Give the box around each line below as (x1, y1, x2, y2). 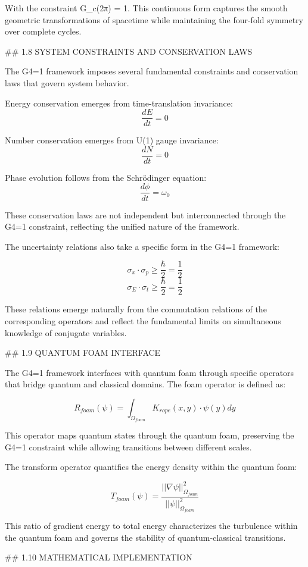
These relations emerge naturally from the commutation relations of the (5, 303, 267, 315)
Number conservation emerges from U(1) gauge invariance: (5, 134, 219, 146)
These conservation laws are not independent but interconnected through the (5, 208, 286, 221)
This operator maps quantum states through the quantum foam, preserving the (5, 429, 294, 441)
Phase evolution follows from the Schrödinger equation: (5, 171, 207, 183)
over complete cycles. (5, 25, 82, 37)
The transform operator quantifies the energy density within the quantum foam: (5, 461, 297, 473)
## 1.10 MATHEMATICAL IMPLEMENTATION (5, 551, 192, 563)
